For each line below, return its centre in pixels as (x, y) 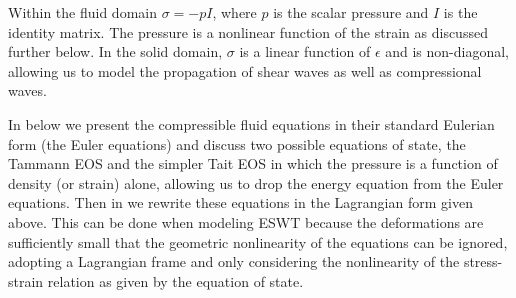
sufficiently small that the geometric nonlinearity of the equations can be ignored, (258, 241)
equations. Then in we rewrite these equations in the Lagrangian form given (240, 202)
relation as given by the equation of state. (175, 280)
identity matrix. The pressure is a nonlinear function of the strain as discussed (248, 31)
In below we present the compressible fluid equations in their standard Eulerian (251, 123)
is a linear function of (305, 51)
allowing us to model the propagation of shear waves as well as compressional (245, 70)
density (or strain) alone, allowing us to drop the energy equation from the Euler (256, 182)
